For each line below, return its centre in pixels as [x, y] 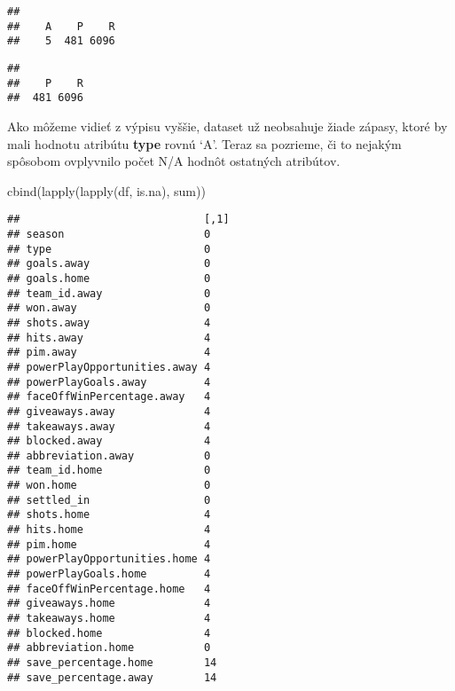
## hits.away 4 [109, 338]
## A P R [61, 26]
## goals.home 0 [109, 278]
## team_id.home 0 [109, 471]
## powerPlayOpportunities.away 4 [109, 367]
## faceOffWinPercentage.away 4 [109, 397]
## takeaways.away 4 [109, 426]
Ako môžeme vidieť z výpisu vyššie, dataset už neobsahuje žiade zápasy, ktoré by [227, 126]
